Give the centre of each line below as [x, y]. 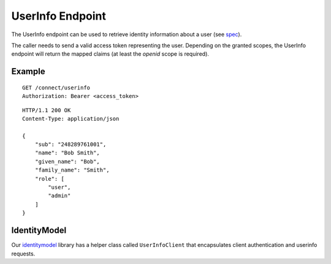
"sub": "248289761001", [70, 145]
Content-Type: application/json [71, 119]
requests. [23, 254]
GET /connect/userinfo [56, 88]
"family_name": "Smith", [72, 170]
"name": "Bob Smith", [67, 153]
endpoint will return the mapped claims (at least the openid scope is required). [110, 54]
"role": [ [49, 179]
